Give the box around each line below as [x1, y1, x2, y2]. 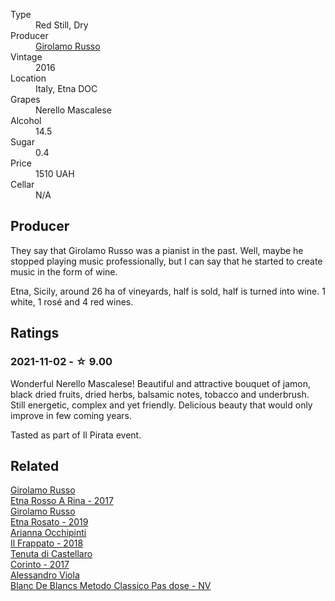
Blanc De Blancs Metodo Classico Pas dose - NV [10, 580, 212, 592]
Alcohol [10, 115, 42, 126]
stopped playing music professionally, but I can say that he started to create [10, 255, 323, 267]
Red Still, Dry [35, 19, 89, 31]
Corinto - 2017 [10, 559, 70, 571]
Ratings [10, 325, 60, 342]
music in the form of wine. [10, 265, 118, 278]
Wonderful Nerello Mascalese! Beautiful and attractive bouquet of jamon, [10, 377, 312, 389]
